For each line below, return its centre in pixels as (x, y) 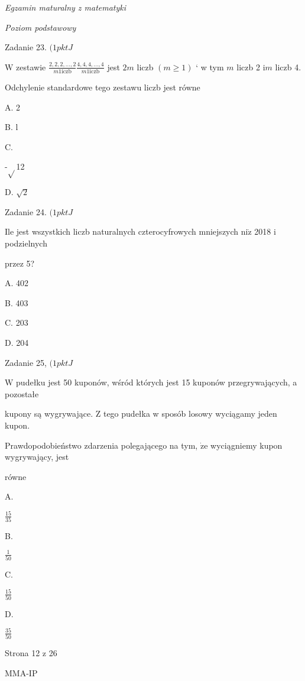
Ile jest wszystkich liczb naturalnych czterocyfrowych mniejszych (122, 231)
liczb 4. (288, 67)
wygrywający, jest (37, 457)
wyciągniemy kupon (246, 445)
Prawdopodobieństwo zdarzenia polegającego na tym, (101, 445)
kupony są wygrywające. (49, 414)
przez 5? (20, 263)
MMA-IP (21, 672)
